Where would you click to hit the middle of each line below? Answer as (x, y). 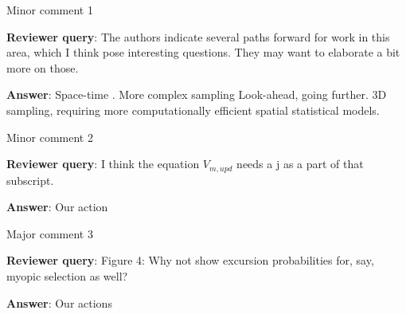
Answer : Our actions (59, 302)
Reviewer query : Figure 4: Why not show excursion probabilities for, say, (190, 260)
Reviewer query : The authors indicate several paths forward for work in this (198, 36)
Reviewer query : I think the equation (103, 164)
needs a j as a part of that (300, 164)
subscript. (30, 180)
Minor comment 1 (50, 10)
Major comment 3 (50, 233)
